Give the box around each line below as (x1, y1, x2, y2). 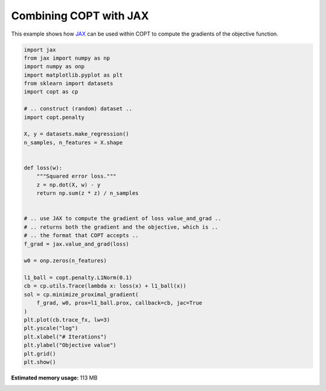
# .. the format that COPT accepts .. (24, 232, 139, 239)
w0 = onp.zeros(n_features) (24, 257, 107, 264)
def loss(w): (24, 165, 63, 171)
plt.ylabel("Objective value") (24, 342, 117, 349)
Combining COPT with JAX (11, 9, 149, 22)
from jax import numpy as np (24, 54, 110, 62)
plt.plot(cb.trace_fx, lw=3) (24, 317, 110, 323)
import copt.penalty (24, 113, 85, 121)
